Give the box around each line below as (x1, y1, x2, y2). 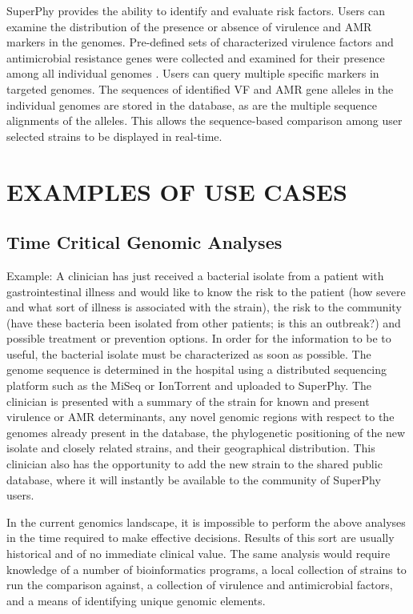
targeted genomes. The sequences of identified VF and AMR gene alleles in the (6, 80, 394, 97)
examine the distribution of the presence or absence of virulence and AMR (6, 18, 372, 34)
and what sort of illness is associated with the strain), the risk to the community (6, 299, 402, 315)
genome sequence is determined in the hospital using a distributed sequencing (6, 361, 387, 378)
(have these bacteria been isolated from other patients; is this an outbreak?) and (6, 314, 401, 331)
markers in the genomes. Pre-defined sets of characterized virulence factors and (6, 34, 394, 50)
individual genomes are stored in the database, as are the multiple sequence (6, 96, 377, 113)
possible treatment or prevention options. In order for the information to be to (6, 330, 391, 347)
